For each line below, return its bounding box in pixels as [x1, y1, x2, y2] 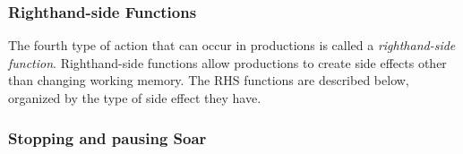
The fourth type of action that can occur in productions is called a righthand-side [8, 36, 456, 55]
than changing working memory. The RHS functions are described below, [8, 71, 409, 90]
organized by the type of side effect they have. [8, 89, 262, 107]
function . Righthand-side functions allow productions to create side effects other [8, 53, 447, 72]
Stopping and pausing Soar [8, 126, 207, 149]
